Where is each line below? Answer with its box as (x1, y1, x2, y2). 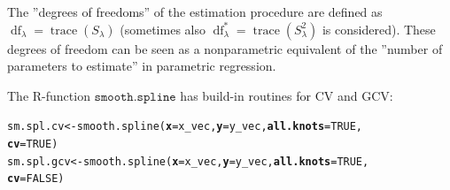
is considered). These (322, 19, 436, 38)
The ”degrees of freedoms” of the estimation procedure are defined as (7, 3, 383, 20)
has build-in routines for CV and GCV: (180, 86, 393, 104)
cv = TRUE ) (7, 138, 58, 151)
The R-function (7, 86, 90, 104)
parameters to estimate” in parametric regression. (7, 57, 276, 75)
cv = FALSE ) (7, 172, 65, 186)
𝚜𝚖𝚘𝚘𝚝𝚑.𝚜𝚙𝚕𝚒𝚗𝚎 (94, 90, 176, 103)
